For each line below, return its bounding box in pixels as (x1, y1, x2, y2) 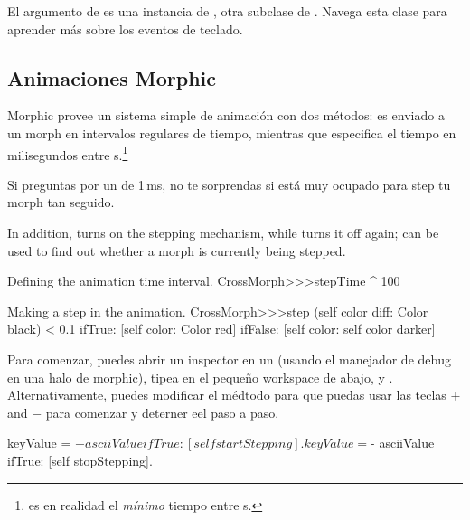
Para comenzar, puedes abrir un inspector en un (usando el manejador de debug (7, 349, 452, 368)
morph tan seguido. (7, 193, 115, 212)
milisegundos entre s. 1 (7, 142, 128, 164)
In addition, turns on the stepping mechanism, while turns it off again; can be (7, 223, 439, 242)
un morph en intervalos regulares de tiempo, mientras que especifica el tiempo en (7, 123, 456, 142)
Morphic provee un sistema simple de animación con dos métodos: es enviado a (7, 106, 445, 125)
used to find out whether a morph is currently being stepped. (7, 241, 346, 260)
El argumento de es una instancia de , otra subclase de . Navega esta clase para (7, 2, 447, 20)
